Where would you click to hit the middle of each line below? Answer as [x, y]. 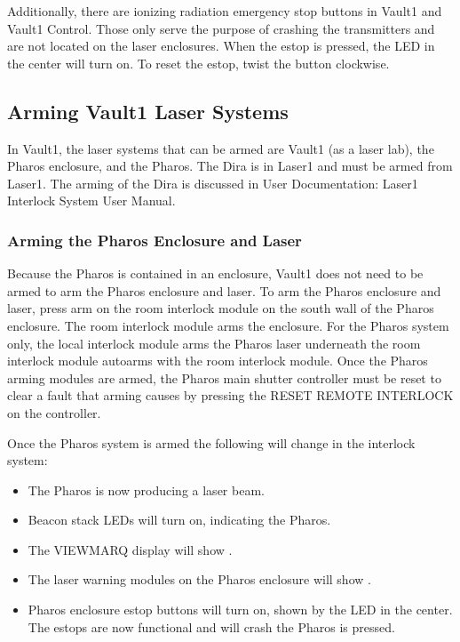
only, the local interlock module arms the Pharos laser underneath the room [214, 343]
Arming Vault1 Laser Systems [148, 111]
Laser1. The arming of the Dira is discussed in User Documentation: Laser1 [213, 183]
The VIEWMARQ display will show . [130, 549]
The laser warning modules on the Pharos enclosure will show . [199, 579]
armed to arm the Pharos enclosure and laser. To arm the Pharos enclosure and [224, 290]
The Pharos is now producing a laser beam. [146, 490]
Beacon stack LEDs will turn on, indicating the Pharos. [179, 520]
